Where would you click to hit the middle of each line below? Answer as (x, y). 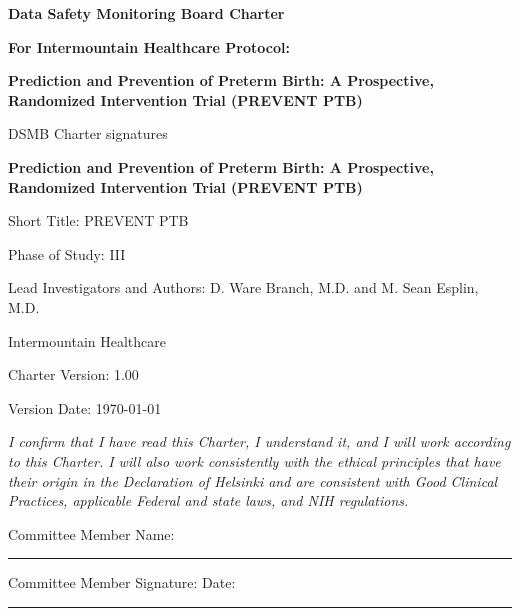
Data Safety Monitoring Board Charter (146, 13)
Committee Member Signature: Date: (122, 582)
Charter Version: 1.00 (73, 374)
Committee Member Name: (91, 533)
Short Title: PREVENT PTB (98, 220)
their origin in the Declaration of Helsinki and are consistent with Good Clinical (253, 480)
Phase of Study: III (67, 253)
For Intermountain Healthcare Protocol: (149, 46)
